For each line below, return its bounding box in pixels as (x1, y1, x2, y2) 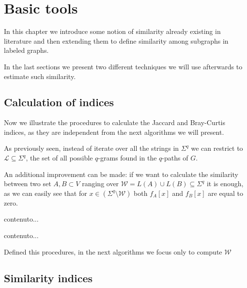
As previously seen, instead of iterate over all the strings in (4, 143, 179, 153)
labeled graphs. (4, 45, 49, 55)
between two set (4, 178, 51, 189)
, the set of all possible (26, 153, 93, 163)
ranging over (82, 178, 119, 189)
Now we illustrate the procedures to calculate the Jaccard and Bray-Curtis (4, 117, 225, 128)
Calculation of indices (4, 95, 114, 110)
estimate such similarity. (4, 71, 76, 81)
